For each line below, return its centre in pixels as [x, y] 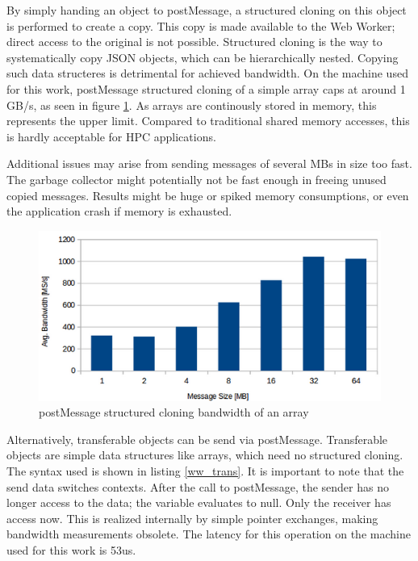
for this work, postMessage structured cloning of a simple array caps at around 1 [206, 88]
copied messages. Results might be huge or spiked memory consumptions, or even [208, 195]
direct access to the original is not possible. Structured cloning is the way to [194, 42]
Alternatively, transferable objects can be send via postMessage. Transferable [197, 439]
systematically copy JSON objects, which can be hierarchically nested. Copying [203, 57]
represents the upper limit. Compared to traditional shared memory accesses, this [208, 121]
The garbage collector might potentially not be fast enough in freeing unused [196, 179]
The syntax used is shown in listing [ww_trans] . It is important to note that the [205, 470]
